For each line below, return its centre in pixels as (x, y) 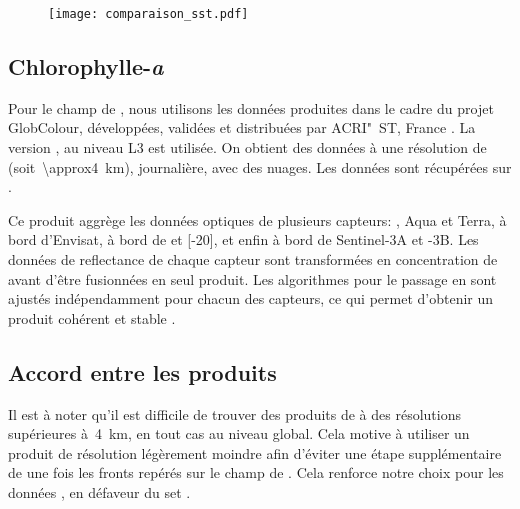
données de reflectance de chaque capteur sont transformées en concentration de (253, 259)
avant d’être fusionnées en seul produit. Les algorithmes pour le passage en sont (252, 278)
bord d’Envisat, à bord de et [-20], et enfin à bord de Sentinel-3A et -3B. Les (243, 239)
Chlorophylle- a (86, 66)
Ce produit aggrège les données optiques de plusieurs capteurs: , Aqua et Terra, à (257, 219)
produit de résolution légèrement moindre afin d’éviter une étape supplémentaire (255, 452)
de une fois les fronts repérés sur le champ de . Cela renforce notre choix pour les (256, 472)
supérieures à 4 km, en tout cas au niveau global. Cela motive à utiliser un (239, 433)
